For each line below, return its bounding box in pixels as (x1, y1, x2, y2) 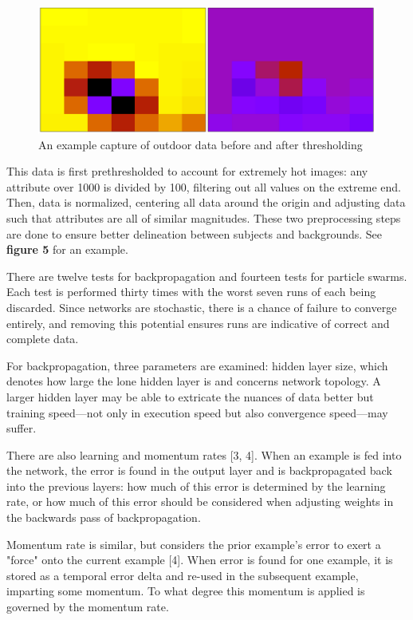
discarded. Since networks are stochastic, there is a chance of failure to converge (6, 298, 397, 315)
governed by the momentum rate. (6, 598, 169, 615)
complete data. (6, 330, 79, 347)
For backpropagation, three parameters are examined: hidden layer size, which (6, 357, 388, 373)
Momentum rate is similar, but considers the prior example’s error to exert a (6, 535, 381, 552)
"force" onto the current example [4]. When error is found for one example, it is (6, 551, 393, 568)
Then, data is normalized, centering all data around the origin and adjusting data (6, 194, 406, 211)
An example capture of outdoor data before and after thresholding (38, 136, 363, 152)
